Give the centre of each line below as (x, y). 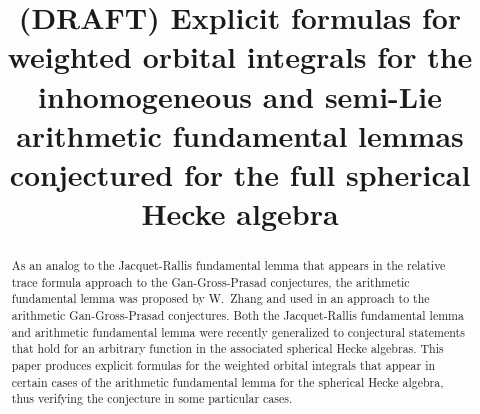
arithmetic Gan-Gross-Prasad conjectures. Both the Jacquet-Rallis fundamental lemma (237, 315)
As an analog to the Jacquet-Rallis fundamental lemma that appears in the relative (228, 265)
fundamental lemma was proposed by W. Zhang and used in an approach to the (220, 298)
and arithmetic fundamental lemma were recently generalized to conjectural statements (238, 331)
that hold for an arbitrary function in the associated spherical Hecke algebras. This (227, 348)
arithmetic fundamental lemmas (240, 134)
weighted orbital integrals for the (240, 56)
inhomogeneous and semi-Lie (240, 95)
